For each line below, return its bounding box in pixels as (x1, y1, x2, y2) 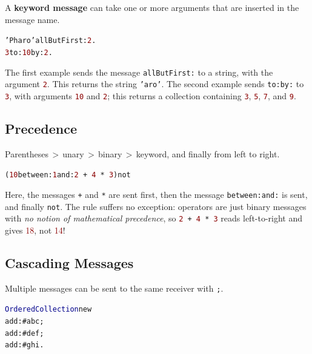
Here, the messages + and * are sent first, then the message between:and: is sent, (5, 188, 308, 200)
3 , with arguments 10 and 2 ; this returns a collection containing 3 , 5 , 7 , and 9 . (5, 89, 296, 102)
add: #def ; (5, 329, 44, 338)
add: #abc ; (5, 317, 44, 326)
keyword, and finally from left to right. (136, 147, 280, 160)
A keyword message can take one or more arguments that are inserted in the (5, 1, 299, 13)
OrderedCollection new (5, 305, 92, 314)
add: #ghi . (5, 341, 44, 350)
